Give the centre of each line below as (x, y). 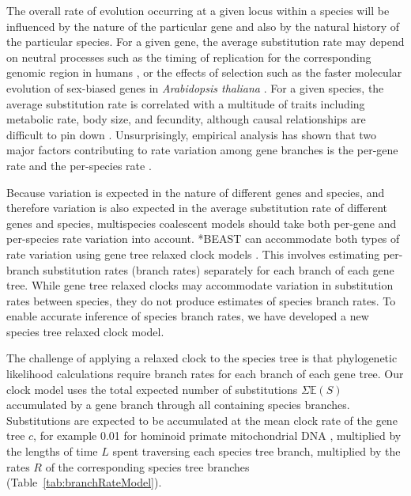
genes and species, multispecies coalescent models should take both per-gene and (202, 223)
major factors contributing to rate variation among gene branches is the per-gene (202, 150)
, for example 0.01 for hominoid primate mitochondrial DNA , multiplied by (217, 435)
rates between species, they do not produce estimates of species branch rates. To (201, 300)
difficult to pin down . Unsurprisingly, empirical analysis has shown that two (192, 134)
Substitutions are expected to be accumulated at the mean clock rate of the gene (202, 420)
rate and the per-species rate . (79, 165)
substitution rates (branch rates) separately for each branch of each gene (219, 269)
